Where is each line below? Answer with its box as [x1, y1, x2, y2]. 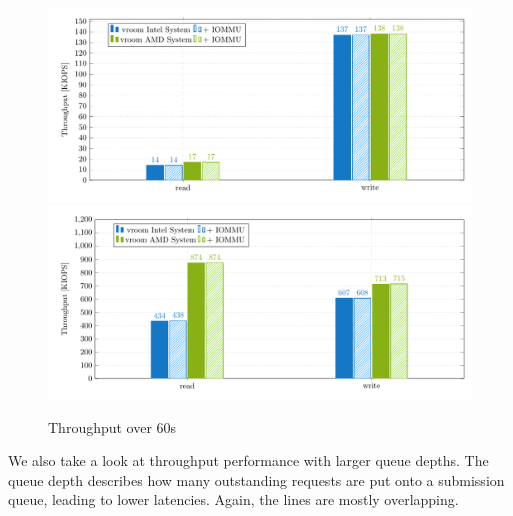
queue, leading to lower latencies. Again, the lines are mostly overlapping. [8, 489, 459, 510]
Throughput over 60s [48, 416, 177, 437]
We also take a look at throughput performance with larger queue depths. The [8, 450, 489, 471]
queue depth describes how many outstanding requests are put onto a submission [8, 469, 505, 490]
